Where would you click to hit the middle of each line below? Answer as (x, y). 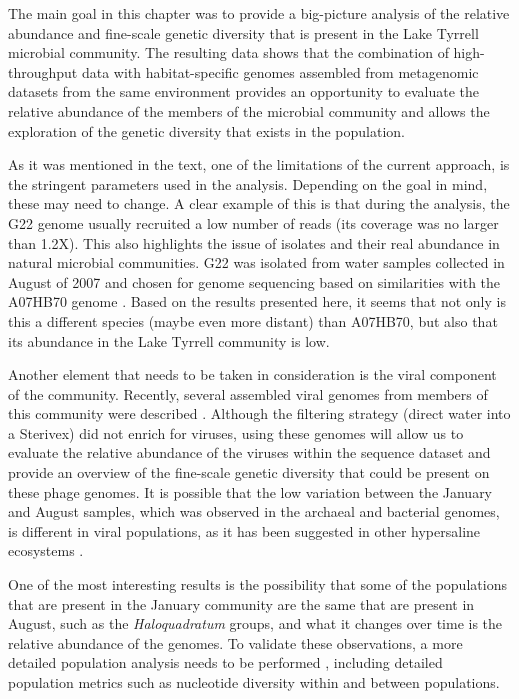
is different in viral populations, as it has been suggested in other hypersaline (244, 530)
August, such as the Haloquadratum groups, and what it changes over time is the (255, 623)
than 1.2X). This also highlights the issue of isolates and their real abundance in (254, 242)
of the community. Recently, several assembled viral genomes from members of (248, 393)
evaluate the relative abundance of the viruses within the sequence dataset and (249, 452)
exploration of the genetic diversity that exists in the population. (207, 130)
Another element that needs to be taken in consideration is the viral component (252, 374)
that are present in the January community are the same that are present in (241, 603)
